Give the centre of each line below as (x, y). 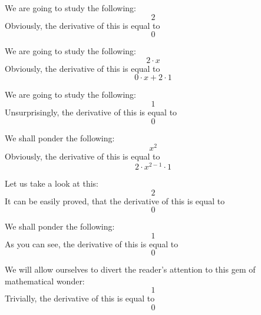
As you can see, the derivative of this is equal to (92, 243)
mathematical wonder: (45, 281)
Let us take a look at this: (52, 183)
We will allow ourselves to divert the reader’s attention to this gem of (130, 269)
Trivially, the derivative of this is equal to (80, 298)
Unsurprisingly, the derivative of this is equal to (91, 112)
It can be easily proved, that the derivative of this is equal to (115, 200)
